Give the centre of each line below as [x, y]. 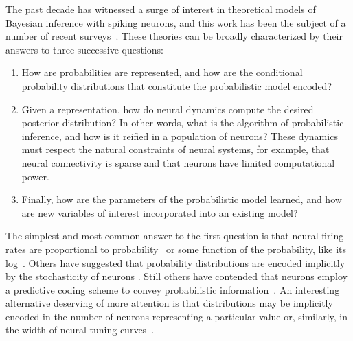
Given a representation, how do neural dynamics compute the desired [168, 109]
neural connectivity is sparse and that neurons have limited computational [178, 162]
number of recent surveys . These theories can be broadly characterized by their [174, 36]
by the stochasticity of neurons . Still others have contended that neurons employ [176, 276]
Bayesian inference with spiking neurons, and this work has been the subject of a [176, 22]
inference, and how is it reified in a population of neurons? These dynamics [180, 136]
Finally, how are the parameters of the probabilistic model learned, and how [182, 199]
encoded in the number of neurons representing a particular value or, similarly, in [176, 316]
